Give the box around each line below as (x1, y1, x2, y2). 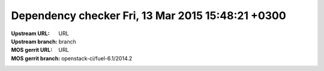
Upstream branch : (11, 38, 58, 45)
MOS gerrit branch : (11, 54, 61, 62)
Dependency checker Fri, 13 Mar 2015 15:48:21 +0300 (11, 9, 286, 22)
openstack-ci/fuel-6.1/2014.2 (61, 54, 133, 62)
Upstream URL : (11, 30, 50, 37)
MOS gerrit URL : (11, 47, 53, 54)
